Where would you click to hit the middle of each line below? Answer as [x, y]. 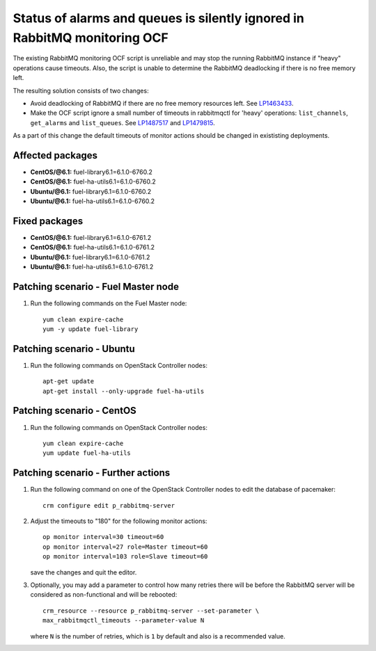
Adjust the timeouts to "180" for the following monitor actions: [119, 521]
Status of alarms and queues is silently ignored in [158, 18]
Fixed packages [48, 221]
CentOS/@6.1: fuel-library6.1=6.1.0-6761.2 [91, 238]
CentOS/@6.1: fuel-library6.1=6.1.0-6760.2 [91, 172]
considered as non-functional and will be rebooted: [104, 595]
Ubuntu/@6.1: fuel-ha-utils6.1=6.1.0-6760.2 [93, 201]
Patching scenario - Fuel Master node [96, 287]
